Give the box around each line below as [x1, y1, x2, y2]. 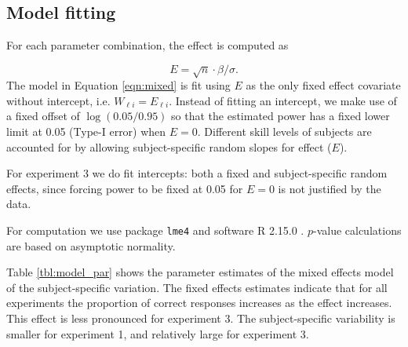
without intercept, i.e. [6, 92, 111, 108]
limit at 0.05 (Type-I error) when [6, 122, 166, 139]
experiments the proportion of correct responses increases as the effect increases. [6, 294, 392, 311]
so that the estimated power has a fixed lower [171, 108, 390, 124]
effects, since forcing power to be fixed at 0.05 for [6, 180, 243, 196]
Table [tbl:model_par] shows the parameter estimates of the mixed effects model [6, 264, 394, 280]
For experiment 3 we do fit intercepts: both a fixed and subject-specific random [6, 165, 388, 181]
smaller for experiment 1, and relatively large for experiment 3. [6, 325, 309, 342]
